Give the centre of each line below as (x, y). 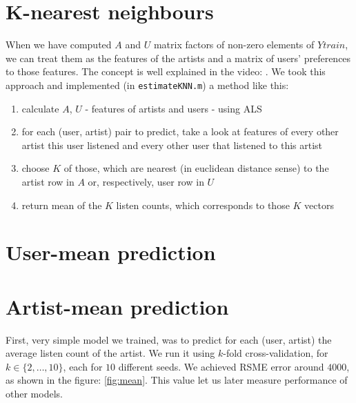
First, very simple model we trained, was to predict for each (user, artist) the (169, 339)
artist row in (48, 181)
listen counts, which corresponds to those (203, 205)
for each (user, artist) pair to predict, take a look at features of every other (180, 131)
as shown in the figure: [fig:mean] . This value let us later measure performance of (177, 380)
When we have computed (59, 45)
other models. (34, 393)
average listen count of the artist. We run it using (110, 353)
